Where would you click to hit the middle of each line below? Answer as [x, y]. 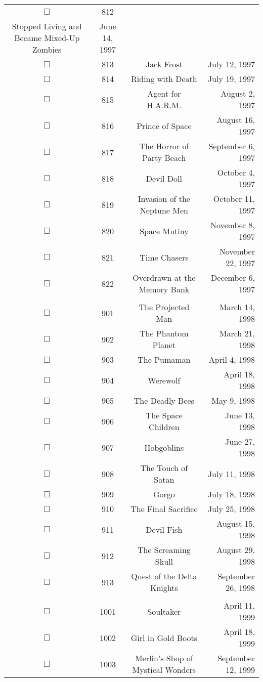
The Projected [164, 307]
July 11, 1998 [231, 474]
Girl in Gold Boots [164, 637]
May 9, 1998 [233, 400]
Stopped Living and [47, 26]
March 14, [237, 307]
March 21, [237, 333]
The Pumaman [164, 359]
